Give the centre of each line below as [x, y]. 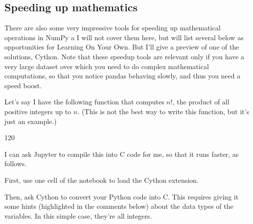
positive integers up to [38, 111]
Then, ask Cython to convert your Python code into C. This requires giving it [122, 196]
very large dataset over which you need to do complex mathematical [107, 66]
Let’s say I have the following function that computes [84, 102]
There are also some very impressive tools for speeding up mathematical [113, 28]
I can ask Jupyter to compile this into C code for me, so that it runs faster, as [122, 154]
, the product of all [201, 102]
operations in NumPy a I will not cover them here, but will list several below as [124, 37]
